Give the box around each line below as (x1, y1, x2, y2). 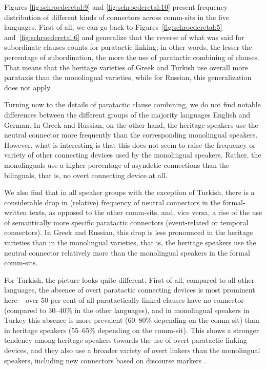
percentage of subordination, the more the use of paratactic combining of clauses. (4, 51, 259, 62)
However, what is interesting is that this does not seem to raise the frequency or (4, 139, 256, 150)
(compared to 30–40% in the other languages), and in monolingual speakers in (4, 304, 250, 315)
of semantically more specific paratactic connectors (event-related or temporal (4, 217, 249, 227)
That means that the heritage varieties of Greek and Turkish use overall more (4, 62, 248, 72)
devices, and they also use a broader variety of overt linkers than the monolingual (4, 345, 260, 355)
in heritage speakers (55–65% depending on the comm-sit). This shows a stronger (4, 324, 259, 335)
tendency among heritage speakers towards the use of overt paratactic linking (4, 335, 247, 345)
